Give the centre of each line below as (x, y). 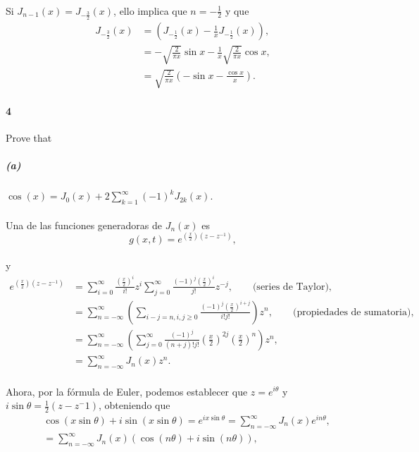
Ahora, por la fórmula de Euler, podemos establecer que (127, 391)
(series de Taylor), (292, 287)
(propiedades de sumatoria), (353, 312)
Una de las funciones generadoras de (84, 225)
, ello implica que (150, 10)
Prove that (29, 138)
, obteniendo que (134, 405)
